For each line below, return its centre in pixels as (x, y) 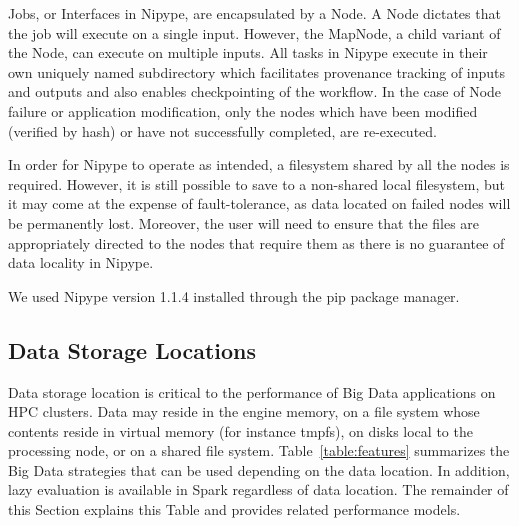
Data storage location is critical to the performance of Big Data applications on (252, 391)
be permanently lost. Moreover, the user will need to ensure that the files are (244, 222)
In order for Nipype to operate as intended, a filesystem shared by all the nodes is (259, 164)
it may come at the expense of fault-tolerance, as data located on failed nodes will (259, 203)
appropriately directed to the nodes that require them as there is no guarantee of (256, 242)
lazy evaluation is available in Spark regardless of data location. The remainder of (258, 489)
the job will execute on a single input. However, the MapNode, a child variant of (254, 32)
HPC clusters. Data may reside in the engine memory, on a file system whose (244, 411)
